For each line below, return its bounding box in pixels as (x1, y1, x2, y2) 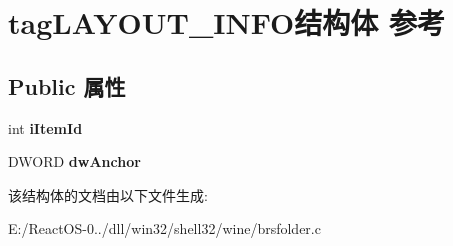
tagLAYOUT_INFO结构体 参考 (8, 2, 446, 43)
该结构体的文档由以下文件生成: (8, 184, 208, 205)
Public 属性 (8, 70, 126, 101)
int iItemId (8, 117, 83, 138)
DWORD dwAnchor (8, 151, 141, 172)
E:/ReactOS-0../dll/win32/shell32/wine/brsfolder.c (8, 218, 321, 239)
